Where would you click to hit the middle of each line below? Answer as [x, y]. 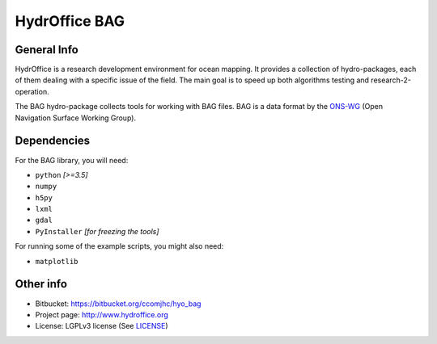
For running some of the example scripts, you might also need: [119, 246]
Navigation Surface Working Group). [76, 118]
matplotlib [57, 261]
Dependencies [53, 141]
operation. [32, 91]
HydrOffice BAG [70, 21]
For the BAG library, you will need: [72, 160]
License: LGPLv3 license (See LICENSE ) [102, 326]
